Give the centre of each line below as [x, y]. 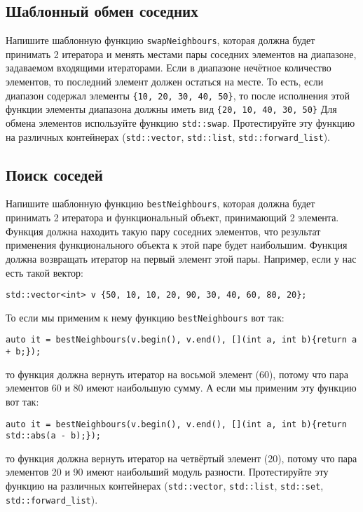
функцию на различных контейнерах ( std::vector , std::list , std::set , [165, 485]
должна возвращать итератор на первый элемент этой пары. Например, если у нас [181, 258]
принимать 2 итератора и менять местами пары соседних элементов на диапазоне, [181, 54]
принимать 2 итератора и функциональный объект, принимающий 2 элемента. [172, 217]
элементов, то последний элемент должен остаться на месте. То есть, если [165, 82]
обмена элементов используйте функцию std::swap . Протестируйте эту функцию [180, 122]
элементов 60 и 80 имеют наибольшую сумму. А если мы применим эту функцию [181, 388]
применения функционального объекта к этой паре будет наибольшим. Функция [177, 245]
